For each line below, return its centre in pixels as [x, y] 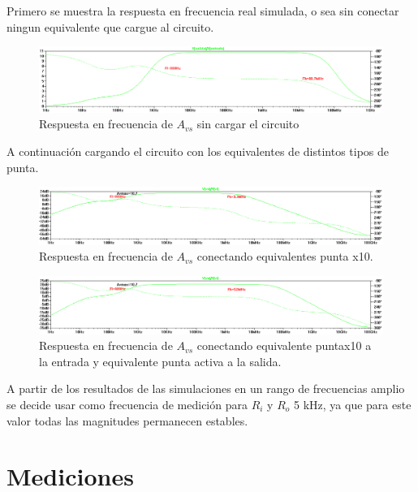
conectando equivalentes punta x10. [285, 256]
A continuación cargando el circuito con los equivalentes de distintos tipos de [198, 151]
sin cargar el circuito [248, 124]
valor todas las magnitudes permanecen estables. [127, 420]
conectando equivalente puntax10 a [284, 345]
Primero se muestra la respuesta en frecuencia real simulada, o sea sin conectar [203, 11]
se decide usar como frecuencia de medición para [127, 404]
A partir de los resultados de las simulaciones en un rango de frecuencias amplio [206, 388]
